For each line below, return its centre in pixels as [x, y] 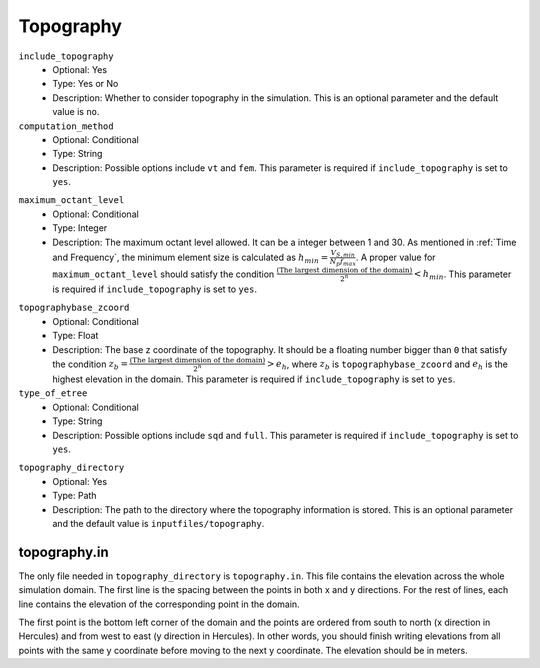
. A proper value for [395, 257]
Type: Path [74, 496]
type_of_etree [53, 393]
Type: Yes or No [85, 84]
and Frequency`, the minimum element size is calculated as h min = [190, 258]
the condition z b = [90, 365]
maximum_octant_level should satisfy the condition [163, 274]
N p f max [343, 262]
